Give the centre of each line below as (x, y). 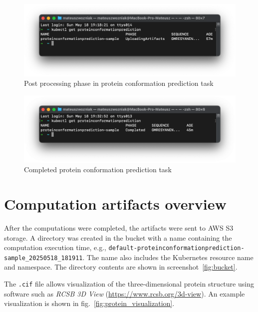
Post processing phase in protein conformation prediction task (119, 83)
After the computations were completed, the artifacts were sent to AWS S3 (119, 227)
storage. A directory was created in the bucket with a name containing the (118, 237)
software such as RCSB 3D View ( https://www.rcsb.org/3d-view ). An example (125, 293)
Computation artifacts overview (115, 204)
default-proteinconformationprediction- (176, 248)
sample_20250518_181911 (43, 258)
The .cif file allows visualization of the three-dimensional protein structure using (129, 284)
